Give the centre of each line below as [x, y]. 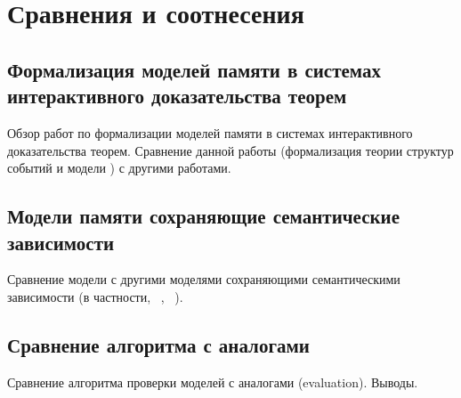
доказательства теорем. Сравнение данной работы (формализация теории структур [230, 150]
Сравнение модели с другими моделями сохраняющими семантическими [204, 279]
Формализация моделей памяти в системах [194, 69]
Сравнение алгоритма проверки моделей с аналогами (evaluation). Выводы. [213, 382]
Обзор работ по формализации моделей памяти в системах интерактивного [210, 132]
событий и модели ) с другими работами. [119, 168]
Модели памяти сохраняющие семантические [204, 216]
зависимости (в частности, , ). [95, 296]
